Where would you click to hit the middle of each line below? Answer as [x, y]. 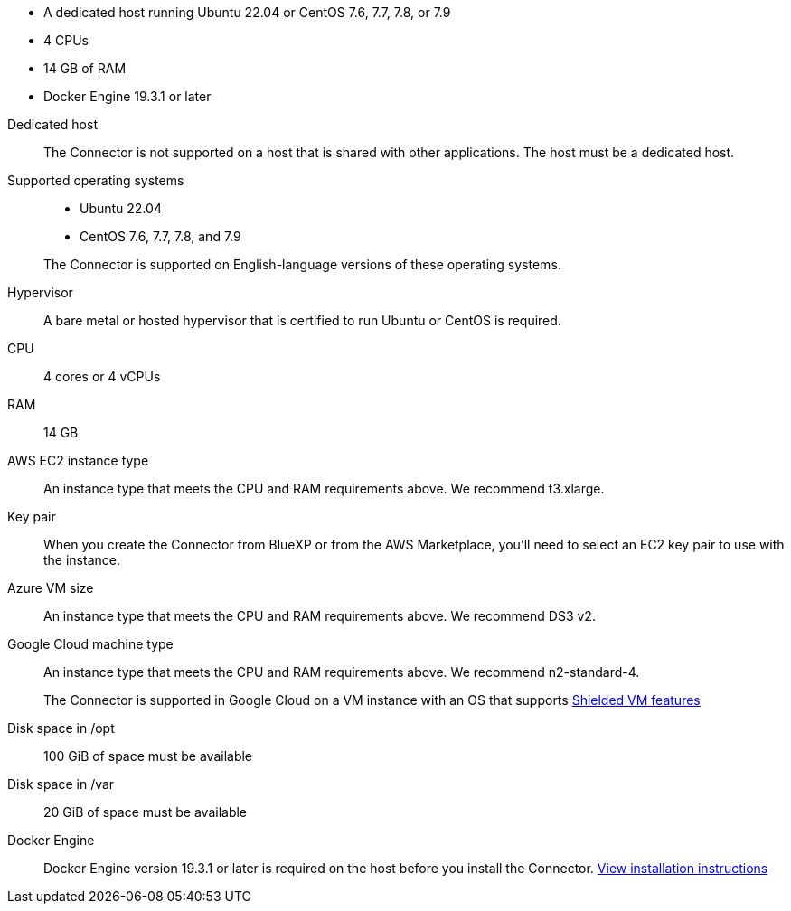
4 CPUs [66, 40]
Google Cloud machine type [90, 644]
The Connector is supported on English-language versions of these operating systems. [302, 264]
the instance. [82, 560]
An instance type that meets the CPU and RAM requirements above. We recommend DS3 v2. [320, 616]
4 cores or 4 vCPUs [102, 376]
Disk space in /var [61, 784]
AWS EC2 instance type [78, 460]
